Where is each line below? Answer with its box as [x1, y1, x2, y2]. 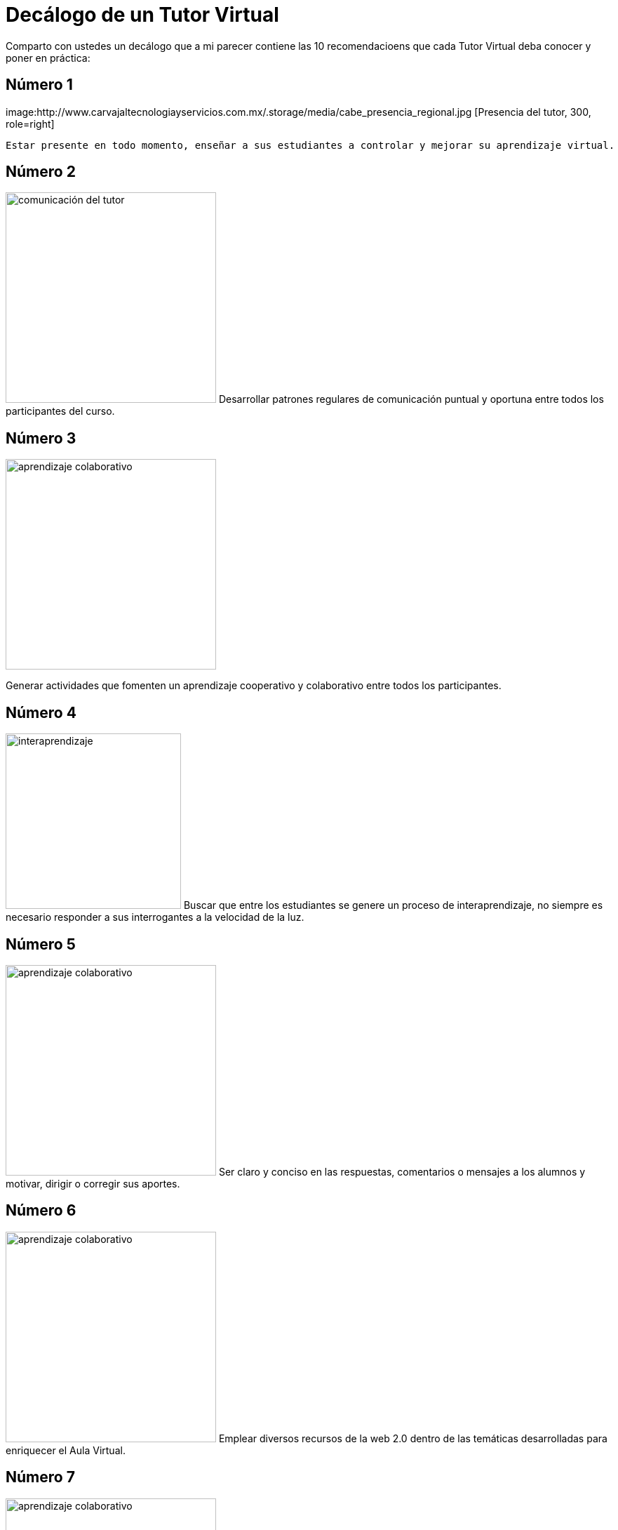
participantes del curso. [6, 405, 115, 418]
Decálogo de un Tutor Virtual [6, 3, 279, 27]
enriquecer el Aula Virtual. [6, 1444, 126, 1456]
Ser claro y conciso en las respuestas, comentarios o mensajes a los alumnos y [218, 1165, 586, 1178]
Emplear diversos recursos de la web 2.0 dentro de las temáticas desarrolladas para [218, 1432, 607, 1444]
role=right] [6, 117, 55, 130]
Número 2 [6, 163, 76, 181]
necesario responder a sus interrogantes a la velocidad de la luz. [6, 911, 304, 924]
